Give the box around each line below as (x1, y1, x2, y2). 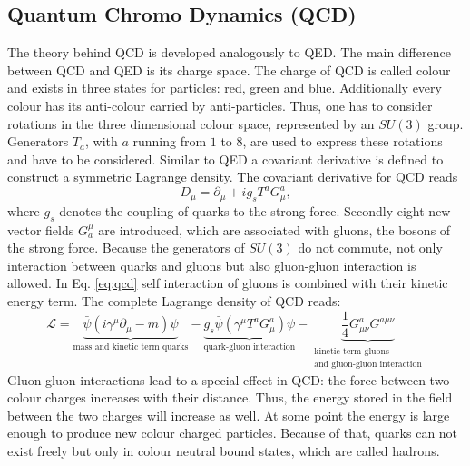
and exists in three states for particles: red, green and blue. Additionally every (7, 78, 442, 97)
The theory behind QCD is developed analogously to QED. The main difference (7, 43, 451, 62)
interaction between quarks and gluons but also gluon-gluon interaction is (7, 255, 416, 274)
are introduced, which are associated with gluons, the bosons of (98, 220, 451, 239)
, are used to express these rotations (242, 132, 443, 151)
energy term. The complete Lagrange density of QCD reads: (7, 292, 341, 311)
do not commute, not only (298, 238, 443, 257)
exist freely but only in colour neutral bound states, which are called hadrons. (7, 441, 440, 460)
